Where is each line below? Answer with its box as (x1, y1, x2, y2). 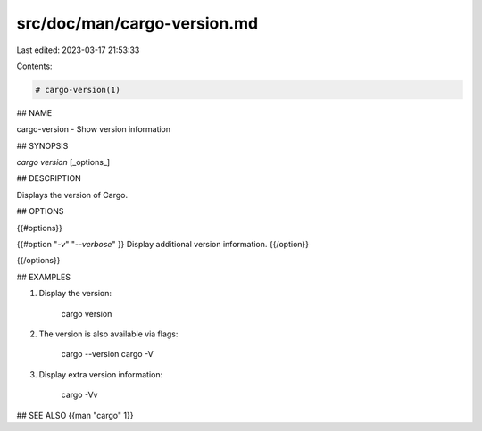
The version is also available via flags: (38, 328, 179, 339)
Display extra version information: (38, 369, 163, 379)
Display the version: (38, 288, 112, 299)
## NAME (16, 107, 53, 118)
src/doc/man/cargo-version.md (16, 13, 259, 33)
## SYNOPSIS (16, 140, 69, 151)
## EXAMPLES (16, 271, 71, 282)
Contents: (16, 61, 53, 71)
